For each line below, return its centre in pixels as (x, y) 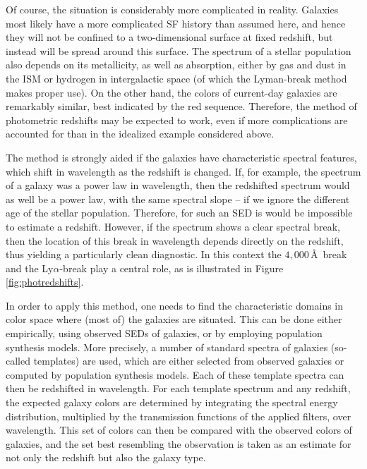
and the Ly (30, 268)
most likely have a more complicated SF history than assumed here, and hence (176, 23)
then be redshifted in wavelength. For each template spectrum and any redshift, (178, 388)
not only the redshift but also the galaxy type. (106, 457)
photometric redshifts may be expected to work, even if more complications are (177, 120)
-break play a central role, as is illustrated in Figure (172, 268)
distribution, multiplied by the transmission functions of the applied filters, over (179, 416)
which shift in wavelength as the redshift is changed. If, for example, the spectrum (183, 171)
